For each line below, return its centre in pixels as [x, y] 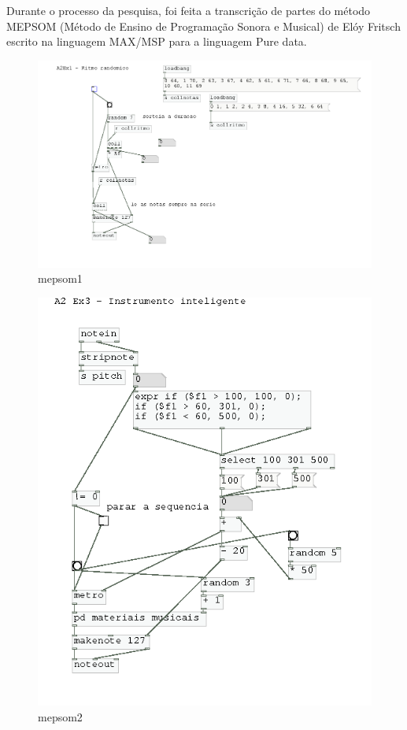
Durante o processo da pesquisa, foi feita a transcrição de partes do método [189, 10]
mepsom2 [60, 716]
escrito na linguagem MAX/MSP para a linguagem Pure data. [157, 41]
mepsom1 [60, 278]
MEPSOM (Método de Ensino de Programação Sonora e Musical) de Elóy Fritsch [203, 26]
